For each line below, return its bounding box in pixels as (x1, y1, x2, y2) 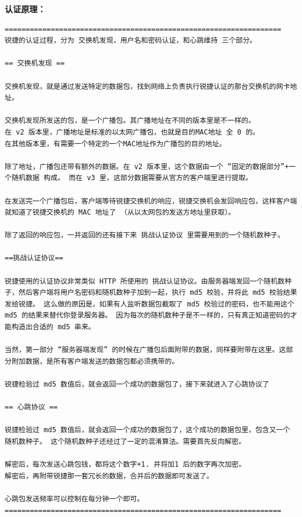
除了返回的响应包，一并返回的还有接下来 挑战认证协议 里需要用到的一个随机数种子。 (5, 231, 285, 240)
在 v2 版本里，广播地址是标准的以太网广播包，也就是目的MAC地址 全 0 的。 (5, 127, 260, 136)
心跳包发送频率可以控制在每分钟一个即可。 (5, 494, 144, 503)
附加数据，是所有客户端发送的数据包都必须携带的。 (11, 357, 179, 366)
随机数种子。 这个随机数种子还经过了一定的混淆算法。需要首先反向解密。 (5, 437, 246, 446)
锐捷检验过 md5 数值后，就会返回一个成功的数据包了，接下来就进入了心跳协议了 (5, 380, 269, 388)
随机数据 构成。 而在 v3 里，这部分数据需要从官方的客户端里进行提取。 (11, 174, 253, 182)
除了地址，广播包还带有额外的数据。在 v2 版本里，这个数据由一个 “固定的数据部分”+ (5, 162, 289, 171)
